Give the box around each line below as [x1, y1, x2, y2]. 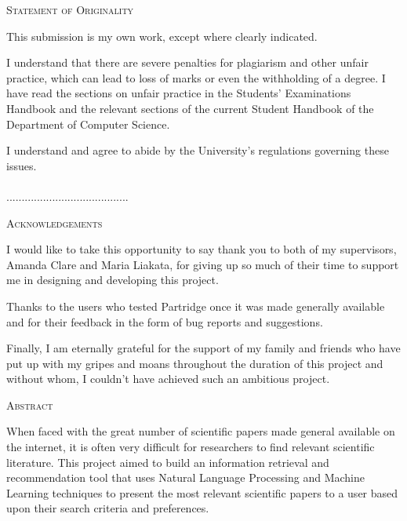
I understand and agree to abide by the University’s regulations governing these [6, 142, 389, 158]
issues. [6, 157, 37, 173]
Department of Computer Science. [6, 115, 170, 132]
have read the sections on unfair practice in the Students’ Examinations [6, 85, 351, 101]
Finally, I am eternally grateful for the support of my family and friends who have [6, 340, 401, 356]
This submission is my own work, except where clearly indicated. [6, 27, 318, 44]
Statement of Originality [6, 2, 134, 17]
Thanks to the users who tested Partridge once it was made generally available [6, 297, 385, 314]
